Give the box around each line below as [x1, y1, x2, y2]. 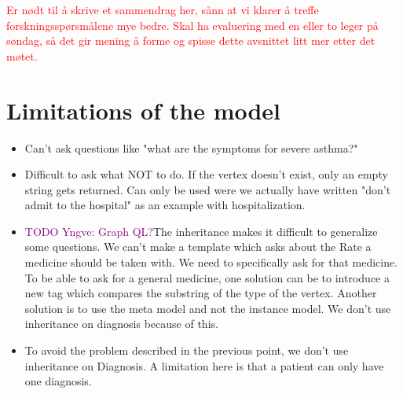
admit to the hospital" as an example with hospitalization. [24, 197, 306, 213]
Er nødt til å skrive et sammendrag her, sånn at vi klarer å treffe [6, 2, 319, 17]
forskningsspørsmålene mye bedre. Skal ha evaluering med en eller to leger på [6, 17, 379, 33]
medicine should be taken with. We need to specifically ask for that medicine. [24, 254, 398, 271]
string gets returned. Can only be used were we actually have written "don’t [24, 181, 391, 197]
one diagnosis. [24, 373, 92, 389]
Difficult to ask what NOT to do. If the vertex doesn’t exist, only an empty [24, 166, 388, 182]
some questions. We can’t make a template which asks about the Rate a [24, 238, 372, 255]
